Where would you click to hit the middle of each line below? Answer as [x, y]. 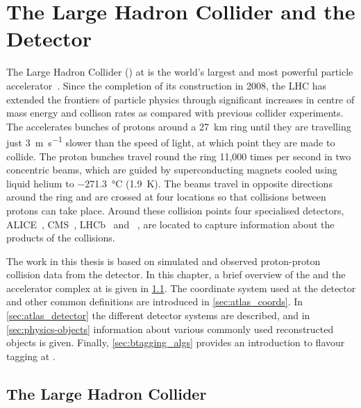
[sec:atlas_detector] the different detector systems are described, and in [158, 315]
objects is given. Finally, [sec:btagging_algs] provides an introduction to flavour [176, 342]
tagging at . [31, 356]
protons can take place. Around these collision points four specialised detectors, [175, 210]
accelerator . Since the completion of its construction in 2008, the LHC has [166, 85]
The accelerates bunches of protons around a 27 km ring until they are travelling [179, 126]
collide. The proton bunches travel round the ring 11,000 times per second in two [179, 156]
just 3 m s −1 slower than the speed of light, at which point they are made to [171, 141]
